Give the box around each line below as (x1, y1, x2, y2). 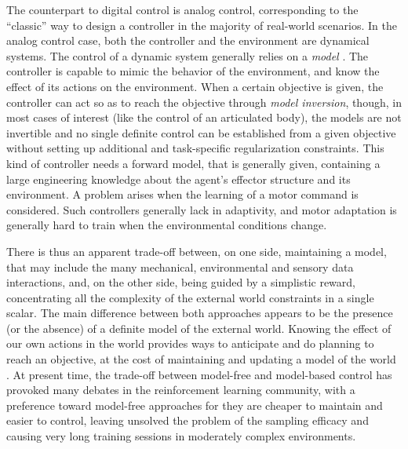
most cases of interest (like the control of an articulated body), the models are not (6, 109, 402, 126)
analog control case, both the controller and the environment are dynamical (6, 32, 370, 49)
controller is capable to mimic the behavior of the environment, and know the (6, 63, 380, 79)
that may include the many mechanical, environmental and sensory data (6, 258, 354, 275)
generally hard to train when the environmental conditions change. (6, 217, 327, 233)
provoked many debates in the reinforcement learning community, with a (6, 381, 355, 398)
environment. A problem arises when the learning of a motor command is (6, 186, 359, 203)
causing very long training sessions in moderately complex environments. (6, 428, 356, 444)
